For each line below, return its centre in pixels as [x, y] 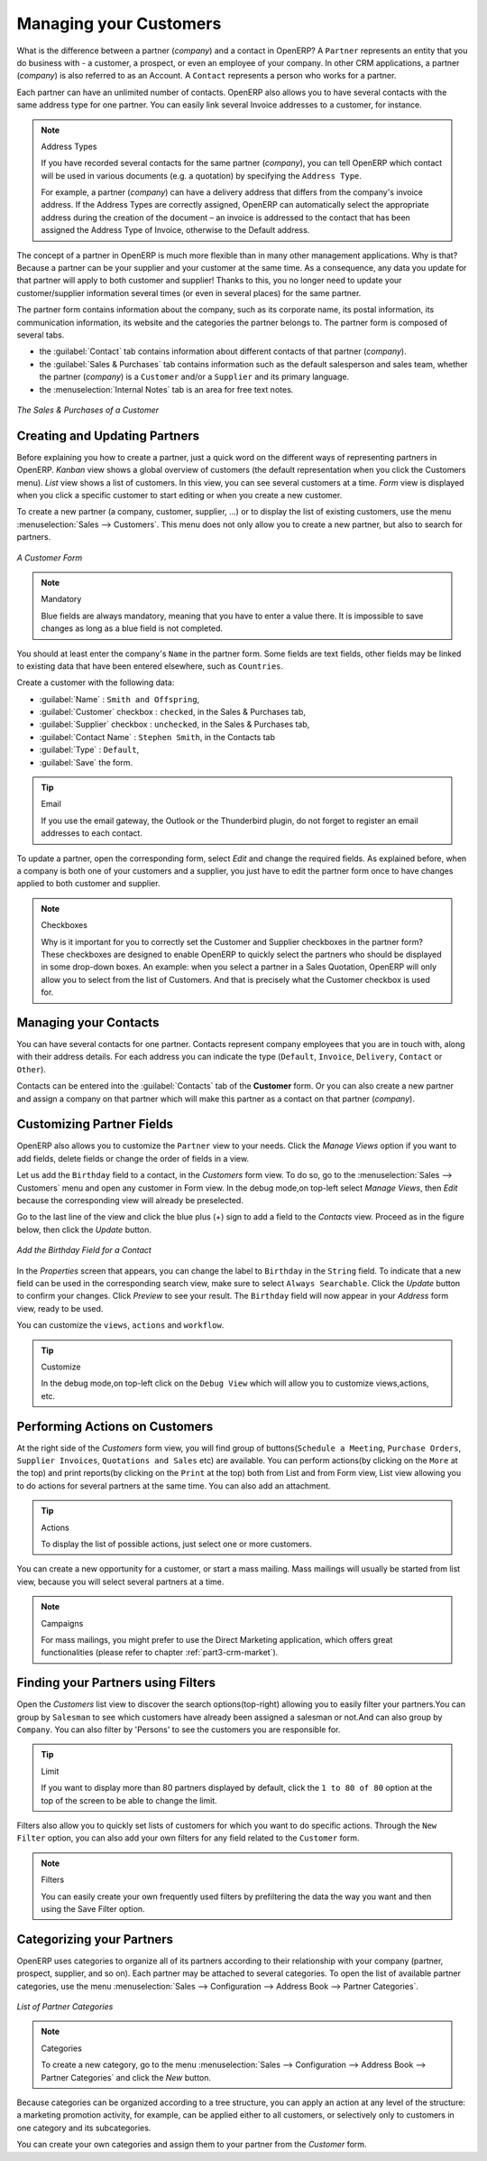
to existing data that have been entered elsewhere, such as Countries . [150, 666]
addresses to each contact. [92, 833]
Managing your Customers [119, 23]
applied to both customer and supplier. [88, 884]
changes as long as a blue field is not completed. [132, 628]
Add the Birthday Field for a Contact [84, 1250]
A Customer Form [50, 557]
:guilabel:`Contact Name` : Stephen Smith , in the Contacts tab [157, 737]
